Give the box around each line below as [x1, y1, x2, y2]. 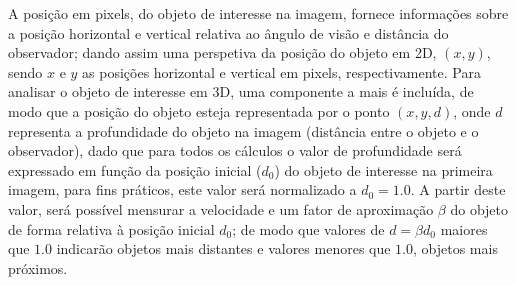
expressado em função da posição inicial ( [8, 159, 262, 180]
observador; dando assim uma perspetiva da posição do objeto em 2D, [8, 42, 437, 63]
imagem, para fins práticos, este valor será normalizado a [8, 179, 357, 200]
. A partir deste [410, 179, 506, 200]
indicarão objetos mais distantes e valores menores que [56, 238, 391, 259]
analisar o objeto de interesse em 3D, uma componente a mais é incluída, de [8, 81, 474, 102]
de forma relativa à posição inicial [8, 218, 215, 239]
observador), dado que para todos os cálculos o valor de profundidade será [8, 140, 462, 161]
